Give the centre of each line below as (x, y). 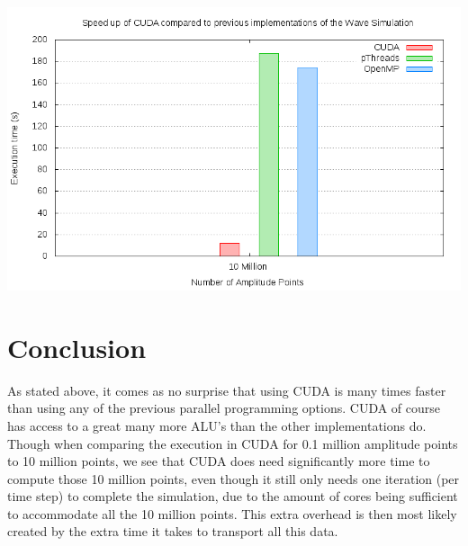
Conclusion (77, 347)
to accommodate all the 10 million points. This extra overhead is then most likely (232, 513)
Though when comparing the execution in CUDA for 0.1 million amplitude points (233, 443)
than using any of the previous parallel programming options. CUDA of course (224, 408)
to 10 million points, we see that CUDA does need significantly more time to (219, 461)
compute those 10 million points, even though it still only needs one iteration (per (234, 478)
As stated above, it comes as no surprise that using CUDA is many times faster (227, 390)
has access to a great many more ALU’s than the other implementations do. (217, 425)
